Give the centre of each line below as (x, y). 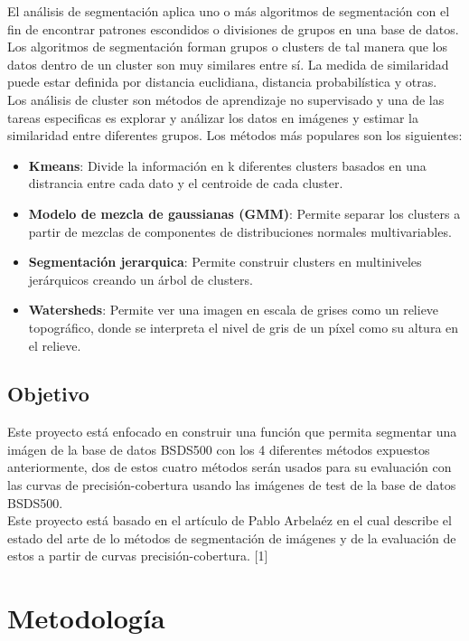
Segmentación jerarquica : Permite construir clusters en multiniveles (225, 262)
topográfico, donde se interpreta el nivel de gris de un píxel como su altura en (244, 327)
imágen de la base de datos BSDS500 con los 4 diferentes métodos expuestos (219, 449)
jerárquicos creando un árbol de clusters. (141, 279)
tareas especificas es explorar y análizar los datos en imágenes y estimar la (213, 117)
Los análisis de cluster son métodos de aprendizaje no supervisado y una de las (226, 99)
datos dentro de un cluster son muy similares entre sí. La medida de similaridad (228, 64)
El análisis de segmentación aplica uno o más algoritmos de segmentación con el (229, 11)
